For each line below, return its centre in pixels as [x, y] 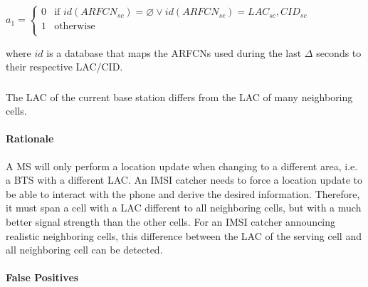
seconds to [339, 52]
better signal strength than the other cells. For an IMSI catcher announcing [171, 222]
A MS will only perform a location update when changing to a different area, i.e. [182, 166]
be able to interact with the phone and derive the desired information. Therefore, [183, 193]
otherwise [75, 27]
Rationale [30, 139]
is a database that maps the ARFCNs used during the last [174, 52]
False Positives [42, 277]
